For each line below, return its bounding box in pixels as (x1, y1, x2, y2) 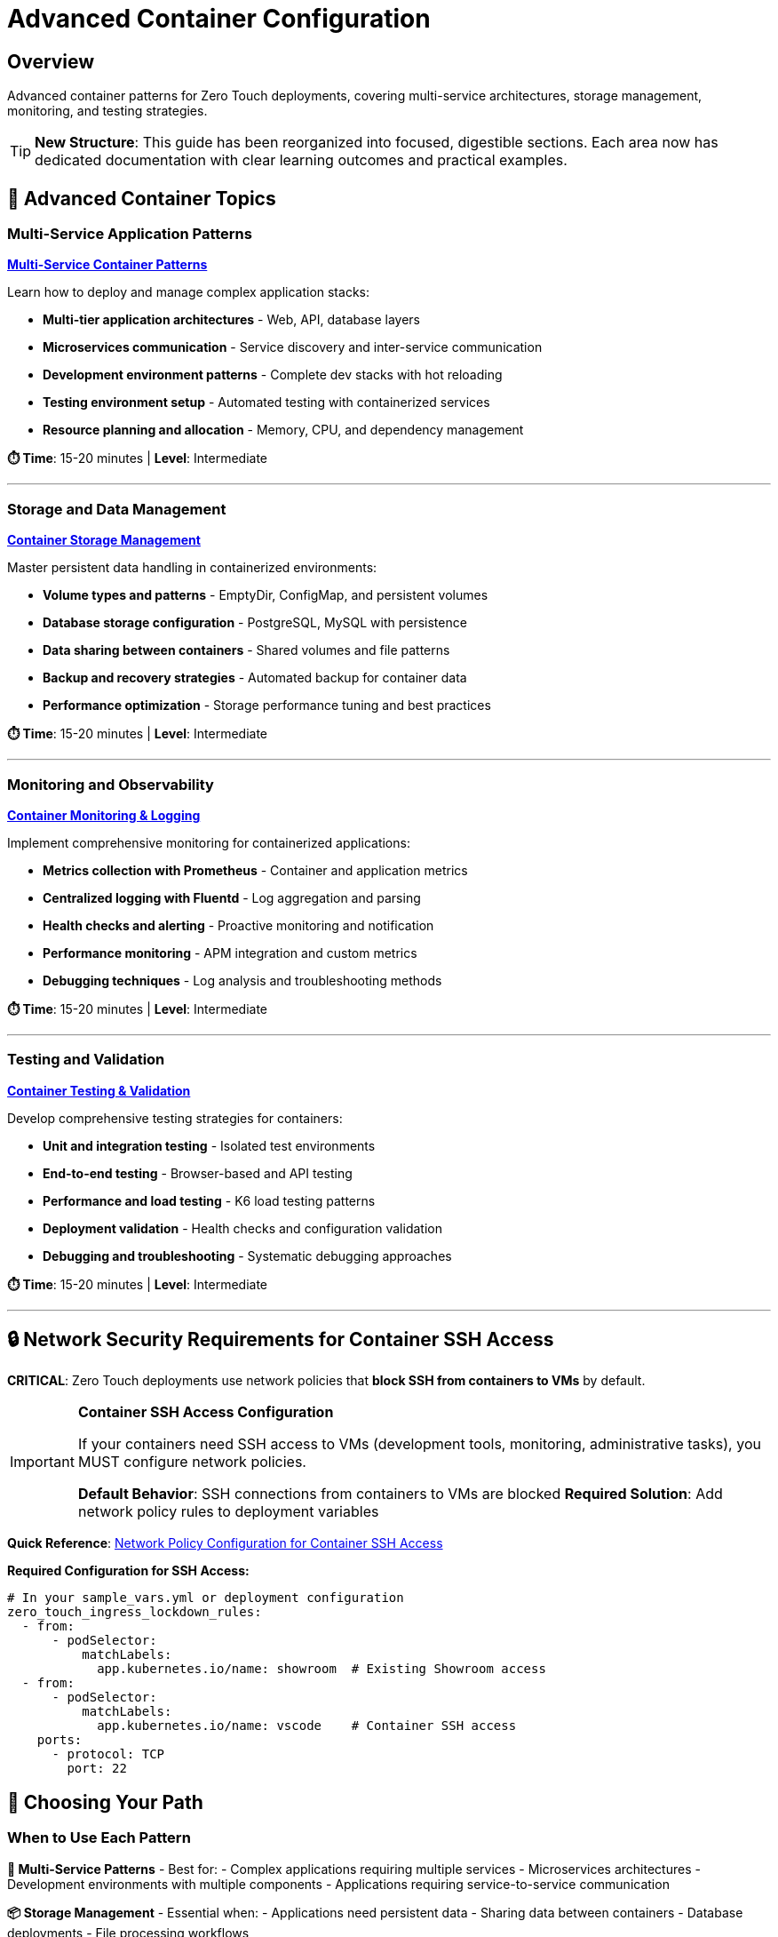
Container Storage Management (7, 532, 201, 548)
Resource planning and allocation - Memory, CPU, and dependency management (43, 422, 524, 438)
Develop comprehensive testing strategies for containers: (7, 1110, 343, 1126)
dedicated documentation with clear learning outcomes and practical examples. (35, 151, 568, 170)
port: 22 (67, 1761, 127, 1776)
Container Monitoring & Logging (7, 807, 201, 823)
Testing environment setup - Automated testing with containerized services (43, 395, 490, 411)
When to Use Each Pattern (7, 1829, 191, 1847)
